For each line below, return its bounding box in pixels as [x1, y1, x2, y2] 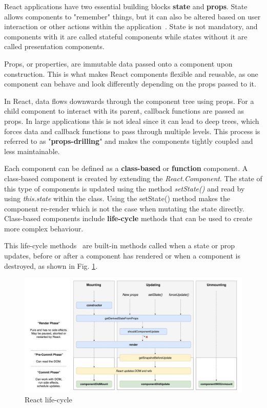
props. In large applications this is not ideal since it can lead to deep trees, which [4, 115, 259, 126]
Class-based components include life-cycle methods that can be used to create [4, 213, 253, 224]
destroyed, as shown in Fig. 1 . [4, 260, 98, 271]
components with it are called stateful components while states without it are [4, 31, 248, 41]
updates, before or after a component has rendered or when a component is [4, 250, 240, 261]
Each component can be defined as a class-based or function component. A [4, 163, 248, 174]
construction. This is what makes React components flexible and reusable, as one [4, 68, 258, 79]
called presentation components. [4, 41, 105, 52]
